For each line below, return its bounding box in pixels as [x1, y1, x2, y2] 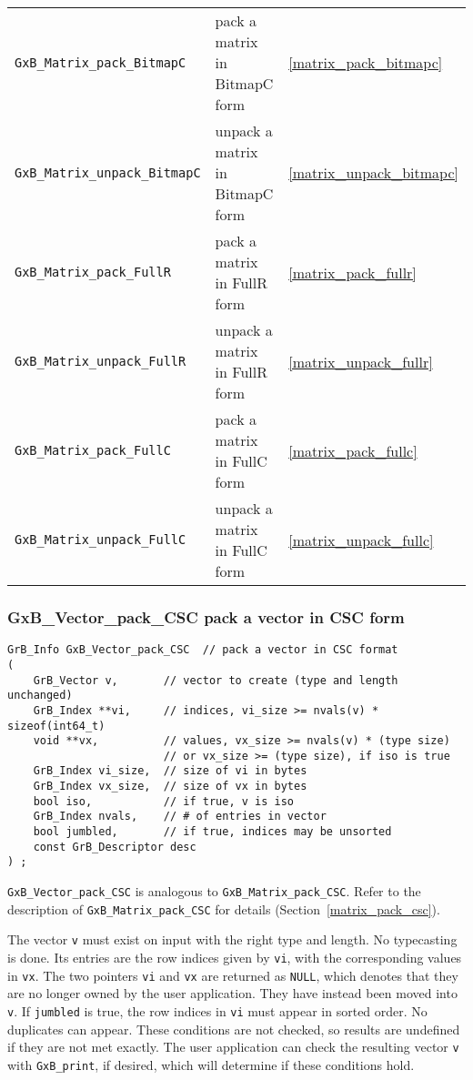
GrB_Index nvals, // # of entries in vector [33, 810, 327, 823]
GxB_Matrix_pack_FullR [15, 265, 171, 279]
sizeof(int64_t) [7, 719, 106, 732]
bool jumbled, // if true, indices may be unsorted [33, 825, 392, 839]
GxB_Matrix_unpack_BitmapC [15, 165, 201, 180]
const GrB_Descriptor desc [33, 840, 196, 853]
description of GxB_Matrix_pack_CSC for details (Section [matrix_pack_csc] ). [7, 899, 440, 918]
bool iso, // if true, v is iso [33, 794, 294, 808]
